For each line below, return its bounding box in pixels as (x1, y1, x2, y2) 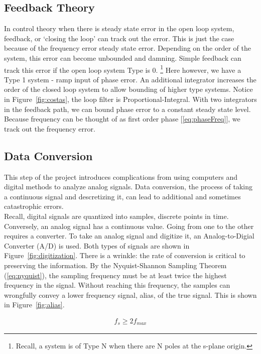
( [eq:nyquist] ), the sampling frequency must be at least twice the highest (4, 270, 227, 280)
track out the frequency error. (4, 123, 95, 134)
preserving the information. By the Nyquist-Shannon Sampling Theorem (4, 260, 227, 270)
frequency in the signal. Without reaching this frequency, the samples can (4, 280, 230, 290)
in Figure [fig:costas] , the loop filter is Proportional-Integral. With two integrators (4, 94, 257, 104)
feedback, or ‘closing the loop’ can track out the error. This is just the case (4, 33, 234, 43)
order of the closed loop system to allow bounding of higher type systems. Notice (4, 84, 253, 94)
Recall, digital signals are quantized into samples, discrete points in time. (4, 210, 229, 221)
